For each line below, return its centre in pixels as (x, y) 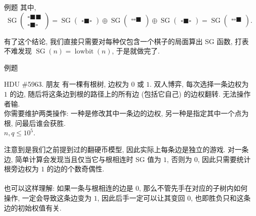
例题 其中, (20, 7)
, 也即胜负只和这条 (221, 197)
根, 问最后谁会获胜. (35, 123)
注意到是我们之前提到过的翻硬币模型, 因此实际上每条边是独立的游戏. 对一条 (127, 149)
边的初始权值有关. (33, 207)
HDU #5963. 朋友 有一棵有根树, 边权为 (66, 84)
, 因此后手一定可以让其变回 (141, 197)
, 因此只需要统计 (224, 159)
